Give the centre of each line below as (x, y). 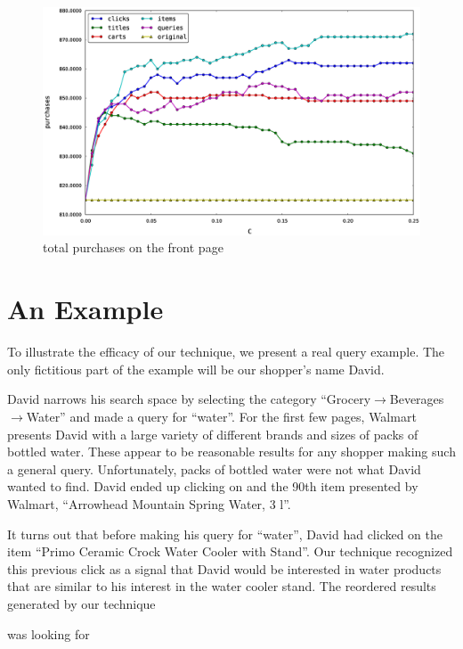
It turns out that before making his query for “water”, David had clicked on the (225, 534)
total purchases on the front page (133, 247)
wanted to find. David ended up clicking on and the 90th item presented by (213, 486)
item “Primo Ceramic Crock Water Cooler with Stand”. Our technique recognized (230, 551)
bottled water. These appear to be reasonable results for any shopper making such (231, 452)
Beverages (417, 399)
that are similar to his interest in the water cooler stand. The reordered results (222, 586)
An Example (85, 309)
